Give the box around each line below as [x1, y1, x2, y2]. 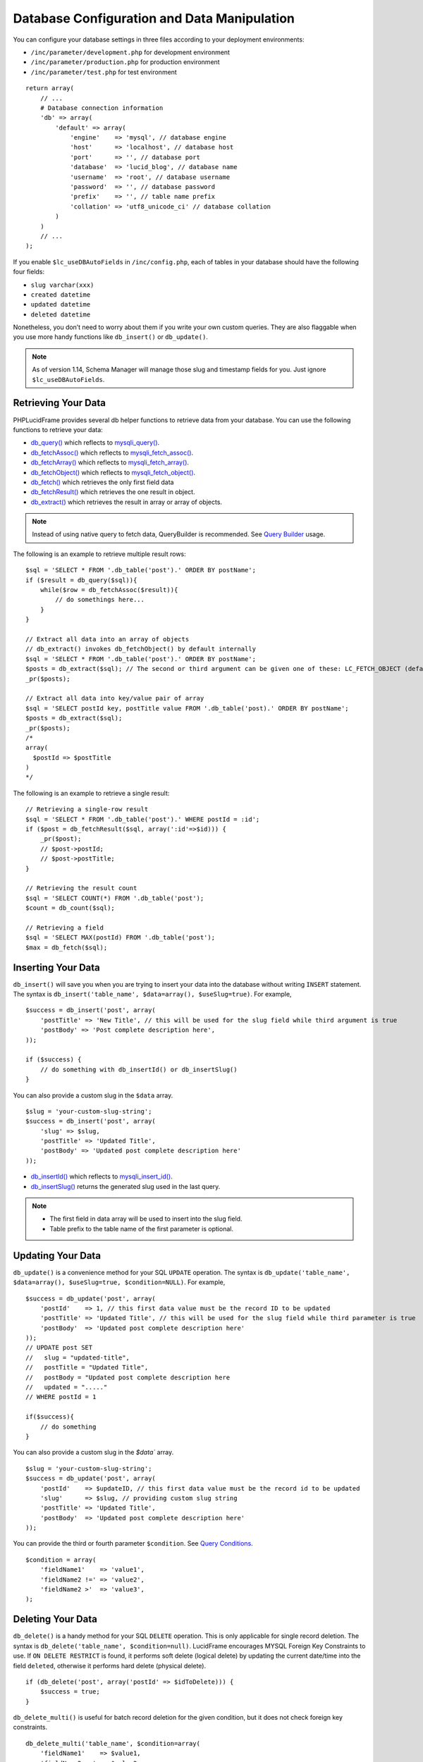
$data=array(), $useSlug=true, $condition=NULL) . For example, [13, 1278, 226, 1286]
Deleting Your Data [13, 1613, 98, 1625]
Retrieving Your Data [13, 397, 106, 409]
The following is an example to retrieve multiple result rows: [13, 550, 186, 558]
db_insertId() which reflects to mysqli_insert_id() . [30, 1172, 173, 1181]
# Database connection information [39, 104, 164, 112]
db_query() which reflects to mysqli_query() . [30, 438, 160, 447]
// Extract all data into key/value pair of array [25, 694, 204, 703]
